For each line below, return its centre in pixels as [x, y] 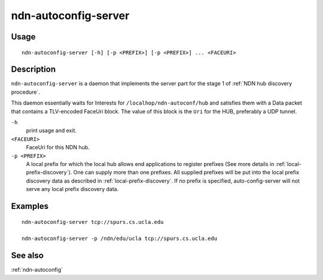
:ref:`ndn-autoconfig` [37, 270]
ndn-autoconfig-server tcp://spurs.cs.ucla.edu [93, 222]
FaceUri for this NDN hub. [58, 147]
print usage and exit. [51, 131]
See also [28, 256]
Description [33, 70]
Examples [30, 206]
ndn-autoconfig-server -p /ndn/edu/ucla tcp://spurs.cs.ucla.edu [120, 239]
